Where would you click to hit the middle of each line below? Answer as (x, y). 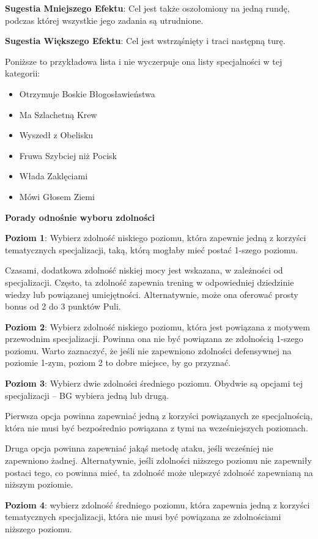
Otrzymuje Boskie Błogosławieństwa (87, 93)
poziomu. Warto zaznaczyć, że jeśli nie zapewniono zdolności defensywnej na (148, 350)
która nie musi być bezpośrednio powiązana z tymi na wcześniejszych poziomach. (157, 427)
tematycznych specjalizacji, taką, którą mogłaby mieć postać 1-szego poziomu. (151, 249)
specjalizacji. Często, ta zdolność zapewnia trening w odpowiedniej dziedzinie (150, 282)
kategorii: (23, 73)
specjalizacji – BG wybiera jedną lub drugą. (87, 395)
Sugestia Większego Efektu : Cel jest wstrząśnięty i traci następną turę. (145, 41)
